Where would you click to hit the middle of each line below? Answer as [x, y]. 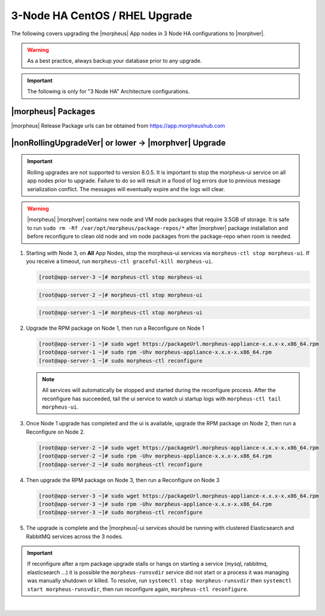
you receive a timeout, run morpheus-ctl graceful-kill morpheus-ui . [119, 261]
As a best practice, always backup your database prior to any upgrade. [115, 61]
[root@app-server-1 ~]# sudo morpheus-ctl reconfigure [120, 361]
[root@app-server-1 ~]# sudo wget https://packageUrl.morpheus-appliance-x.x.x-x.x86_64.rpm [179, 344]
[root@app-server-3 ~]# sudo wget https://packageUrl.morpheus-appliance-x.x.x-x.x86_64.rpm [179, 496]
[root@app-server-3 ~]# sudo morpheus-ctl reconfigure [120, 513]
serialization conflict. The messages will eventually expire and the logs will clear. [126, 189]
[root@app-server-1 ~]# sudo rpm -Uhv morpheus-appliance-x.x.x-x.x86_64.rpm [155, 352]
